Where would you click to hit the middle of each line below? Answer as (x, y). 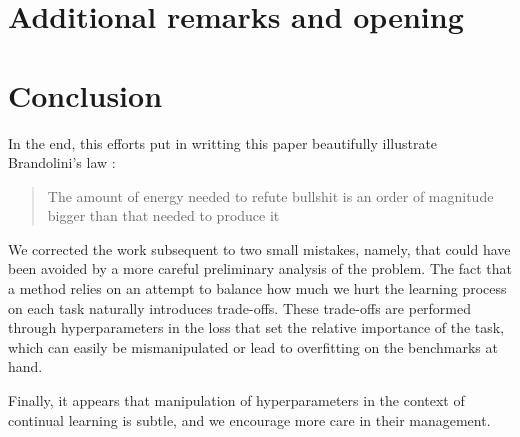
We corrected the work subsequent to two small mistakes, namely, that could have (259, 248)
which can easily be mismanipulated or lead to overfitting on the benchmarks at (253, 346)
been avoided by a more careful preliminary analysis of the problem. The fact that (260, 268)
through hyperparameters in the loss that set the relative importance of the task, (256, 327)
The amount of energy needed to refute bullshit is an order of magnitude (270, 195)
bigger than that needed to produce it (163, 215)
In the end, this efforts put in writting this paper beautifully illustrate (223, 142)
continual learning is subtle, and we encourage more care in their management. (249, 419)
